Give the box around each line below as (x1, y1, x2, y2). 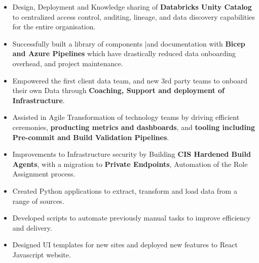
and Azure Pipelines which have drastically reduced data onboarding (12, 48, 236, 59)
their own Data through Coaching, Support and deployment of (12, 85, 225, 96)
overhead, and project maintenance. (12, 58, 123, 68)
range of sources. (12, 195, 64, 206)
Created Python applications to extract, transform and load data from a (12, 185, 237, 196)
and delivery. (12, 222, 52, 233)
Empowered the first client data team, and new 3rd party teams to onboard (12, 75, 248, 85)
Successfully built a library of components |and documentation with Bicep (12, 38, 245, 49)
